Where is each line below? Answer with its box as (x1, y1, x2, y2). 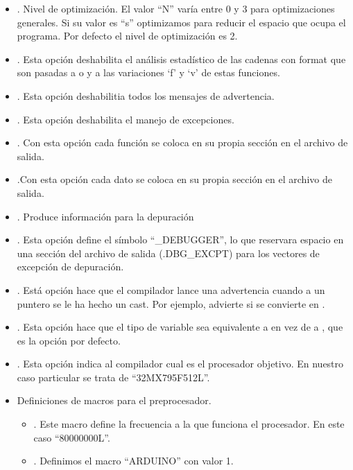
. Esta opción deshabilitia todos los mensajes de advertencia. (17, 88, 275, 103)
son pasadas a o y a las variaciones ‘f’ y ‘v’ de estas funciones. (17, 65, 280, 80)
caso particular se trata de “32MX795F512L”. (17, 369, 210, 384)
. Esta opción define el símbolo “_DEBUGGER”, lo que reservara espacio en (17, 232, 344, 247)
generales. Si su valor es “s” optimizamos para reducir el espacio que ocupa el (17, 15, 346, 29)
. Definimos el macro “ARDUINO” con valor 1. (33, 453, 234, 468)
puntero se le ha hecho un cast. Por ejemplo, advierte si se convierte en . (17, 296, 325, 311)
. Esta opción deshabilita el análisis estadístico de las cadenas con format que (17, 51, 346, 66)
